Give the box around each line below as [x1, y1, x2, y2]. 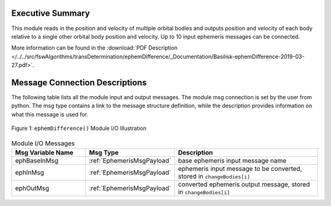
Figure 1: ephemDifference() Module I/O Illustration [11, 124, 146, 132]
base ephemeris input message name [178, 156, 287, 165]
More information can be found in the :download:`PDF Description [11, 44, 178, 51]
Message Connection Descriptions [11, 77, 147, 88]
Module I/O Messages [11, 139, 75, 147]
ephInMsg [15, 168, 44, 177]
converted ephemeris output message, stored [178, 180, 310, 188]
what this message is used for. [11, 110, 89, 118]
